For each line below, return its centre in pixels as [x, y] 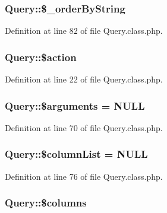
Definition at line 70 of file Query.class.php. [84, 127]
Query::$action [41, 57]
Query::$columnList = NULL [76, 154]
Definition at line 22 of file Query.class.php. [84, 79]
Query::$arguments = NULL [75, 105]
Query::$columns [46, 203]
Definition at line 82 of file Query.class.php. [84, 31]
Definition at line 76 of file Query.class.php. [84, 176]
